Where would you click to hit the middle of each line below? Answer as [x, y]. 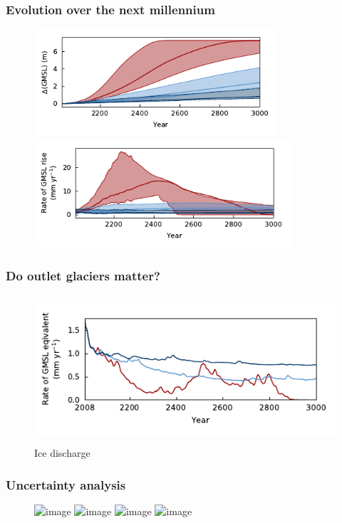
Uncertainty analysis [66, 484]
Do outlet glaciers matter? [83, 275]
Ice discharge [62, 453]
